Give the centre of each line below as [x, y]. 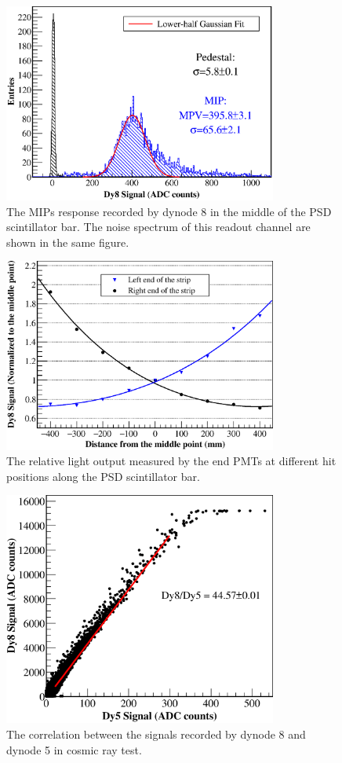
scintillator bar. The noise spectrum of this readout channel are [158, 227]
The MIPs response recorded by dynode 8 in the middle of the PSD [169, 211]
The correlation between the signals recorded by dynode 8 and [156, 734]
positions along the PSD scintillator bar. [103, 476]
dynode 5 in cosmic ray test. [74, 749]
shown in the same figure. [68, 242]
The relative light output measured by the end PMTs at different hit [171, 461]
